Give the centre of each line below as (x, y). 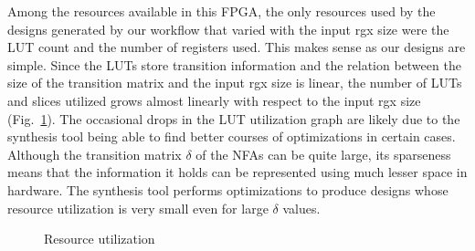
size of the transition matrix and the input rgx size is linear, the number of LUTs (235, 83)
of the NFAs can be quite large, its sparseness (323, 154)
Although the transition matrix (95, 154)
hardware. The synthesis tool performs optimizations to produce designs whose (228, 189)
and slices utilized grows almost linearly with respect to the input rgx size (214, 100)
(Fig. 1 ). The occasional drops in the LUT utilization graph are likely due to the (234, 118)
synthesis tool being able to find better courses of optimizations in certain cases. (232, 136)
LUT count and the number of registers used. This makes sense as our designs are (237, 47)
